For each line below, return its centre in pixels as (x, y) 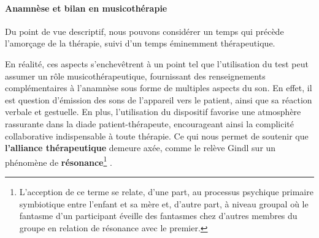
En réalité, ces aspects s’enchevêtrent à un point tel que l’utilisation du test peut (157, 63)
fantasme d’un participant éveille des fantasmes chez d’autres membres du (158, 216)
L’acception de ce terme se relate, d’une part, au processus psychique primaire (166, 191)
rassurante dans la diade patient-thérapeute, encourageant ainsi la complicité (150, 123)
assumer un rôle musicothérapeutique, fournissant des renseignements (135, 76)
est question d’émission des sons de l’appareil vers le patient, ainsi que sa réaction (159, 99)
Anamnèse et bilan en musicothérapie (86, 8)
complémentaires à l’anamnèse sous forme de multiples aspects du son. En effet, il (159, 88)
